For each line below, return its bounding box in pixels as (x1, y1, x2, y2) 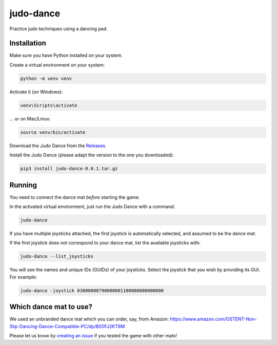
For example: (9, 274, 37, 280)
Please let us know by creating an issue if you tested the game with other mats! (9, 333, 177, 338)
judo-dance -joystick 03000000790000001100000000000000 (20, 288, 164, 293)
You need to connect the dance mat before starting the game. (9, 194, 140, 200)
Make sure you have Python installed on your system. (9, 52, 123, 58)
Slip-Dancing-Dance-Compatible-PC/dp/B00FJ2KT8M (9, 323, 125, 329)
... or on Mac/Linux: (9, 115, 51, 121)
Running (9, 180, 37, 189)
